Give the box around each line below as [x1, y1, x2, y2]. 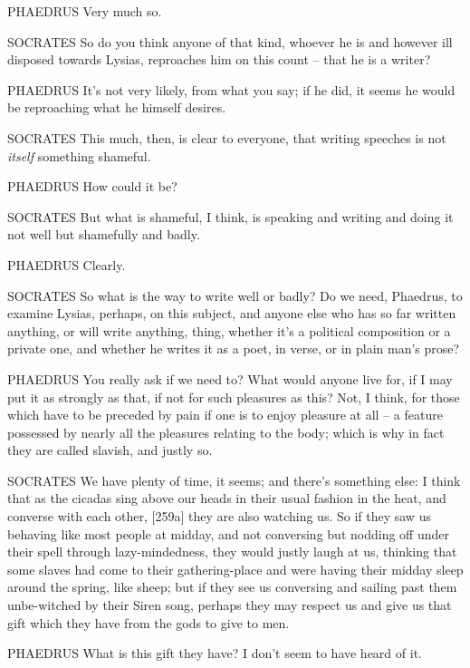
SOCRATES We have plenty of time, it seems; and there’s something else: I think [7, 470, 461, 489]
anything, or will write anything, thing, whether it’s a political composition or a [7, 321, 451, 340]
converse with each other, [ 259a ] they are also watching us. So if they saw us [7, 507, 431, 526]
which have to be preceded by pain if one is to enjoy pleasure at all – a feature [7, 405, 443, 424]
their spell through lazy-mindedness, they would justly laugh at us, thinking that [7, 542, 457, 561]
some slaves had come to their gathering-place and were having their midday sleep [7, 559, 464, 578]
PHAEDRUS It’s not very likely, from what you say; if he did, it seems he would [7, 80, 456, 99]
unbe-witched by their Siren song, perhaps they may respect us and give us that [7, 595, 452, 615]
